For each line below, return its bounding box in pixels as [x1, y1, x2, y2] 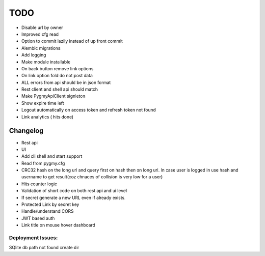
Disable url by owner [21, 25, 63, 30]
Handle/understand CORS [21, 208, 74, 214]
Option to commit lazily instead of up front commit [21, 38, 123, 44]
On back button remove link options [21, 65, 94, 71]
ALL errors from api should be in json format [21, 79, 111, 85]
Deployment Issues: [9, 234, 58, 241]
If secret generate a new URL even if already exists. [21, 195, 126, 200]
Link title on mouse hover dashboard [21, 222, 96, 228]
